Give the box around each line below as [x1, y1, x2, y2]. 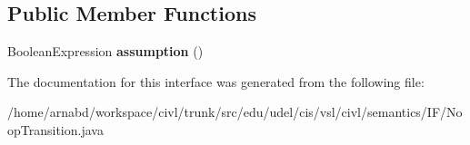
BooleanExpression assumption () [7, 42, 204, 61]
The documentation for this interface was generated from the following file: [7, 72, 425, 91]
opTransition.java [7, 120, 104, 139]
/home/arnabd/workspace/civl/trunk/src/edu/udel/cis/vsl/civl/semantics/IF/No [7, 102, 463, 121]
